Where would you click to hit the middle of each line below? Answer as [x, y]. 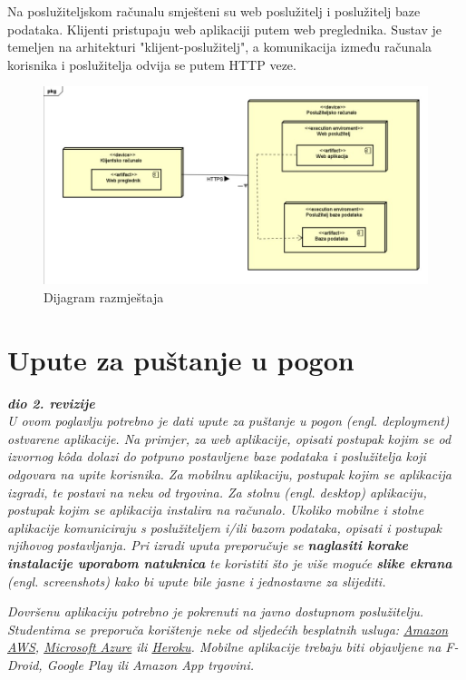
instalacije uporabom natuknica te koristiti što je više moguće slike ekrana [230, 562]
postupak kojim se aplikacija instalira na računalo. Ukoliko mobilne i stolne [216, 510]
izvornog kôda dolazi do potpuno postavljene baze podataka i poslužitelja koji [217, 456]
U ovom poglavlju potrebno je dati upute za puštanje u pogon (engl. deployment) [228, 421]
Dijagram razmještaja [104, 296]
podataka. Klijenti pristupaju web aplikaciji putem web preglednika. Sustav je [225, 29]
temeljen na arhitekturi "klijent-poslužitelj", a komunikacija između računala [220, 47]
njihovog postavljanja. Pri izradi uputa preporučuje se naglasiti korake [208, 545]
